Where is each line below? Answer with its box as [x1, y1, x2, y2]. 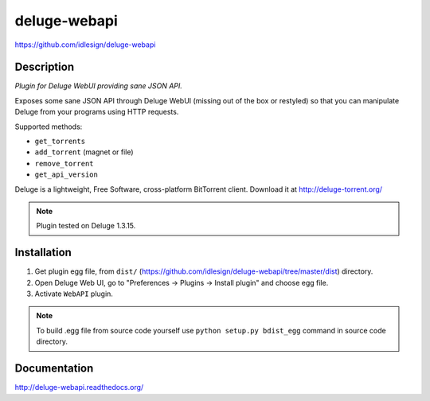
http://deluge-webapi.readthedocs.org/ [14, 383, 144, 392]
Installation [14, 246, 72, 259]
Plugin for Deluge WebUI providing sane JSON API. [14, 81, 183, 91]
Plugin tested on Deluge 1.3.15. [36, 221, 136, 231]
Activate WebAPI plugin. [34, 289, 113, 298]
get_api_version [34, 170, 99, 179]
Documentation [14, 362, 94, 376]
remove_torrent [34, 159, 95, 168]
